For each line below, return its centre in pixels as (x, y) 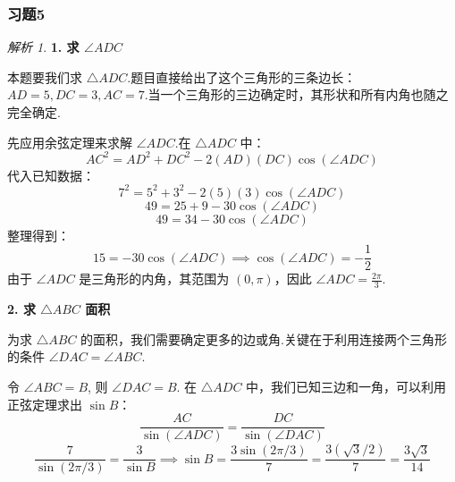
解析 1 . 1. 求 (43, 47)
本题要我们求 (45, 76)
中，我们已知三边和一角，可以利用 (346, 387)
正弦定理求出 (45, 404)
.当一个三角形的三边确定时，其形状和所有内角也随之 (296, 94)
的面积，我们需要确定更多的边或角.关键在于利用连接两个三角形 (264, 338)
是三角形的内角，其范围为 (154, 279)
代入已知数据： (51, 175)
